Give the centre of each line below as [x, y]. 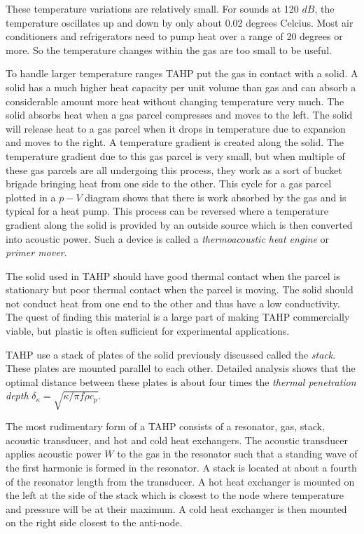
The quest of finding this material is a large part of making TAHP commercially [178, 317]
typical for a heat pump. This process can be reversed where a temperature [167, 211]
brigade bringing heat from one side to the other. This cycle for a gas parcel [169, 183]
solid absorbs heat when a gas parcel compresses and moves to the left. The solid [179, 115]
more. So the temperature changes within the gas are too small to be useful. [169, 49]
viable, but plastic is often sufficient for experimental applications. [148, 331]
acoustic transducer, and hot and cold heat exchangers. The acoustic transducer [177, 440]
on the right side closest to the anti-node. [94, 522]
